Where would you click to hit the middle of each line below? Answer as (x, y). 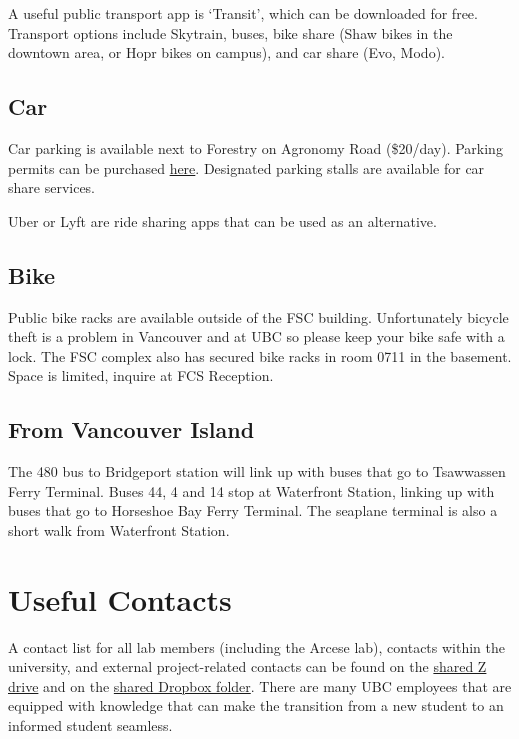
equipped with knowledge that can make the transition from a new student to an (256, 705)
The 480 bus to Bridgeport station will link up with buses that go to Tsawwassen (257, 471)
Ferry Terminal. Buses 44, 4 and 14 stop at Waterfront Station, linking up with (251, 490)
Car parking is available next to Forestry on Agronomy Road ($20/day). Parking (255, 147)
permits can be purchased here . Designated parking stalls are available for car (246, 167)
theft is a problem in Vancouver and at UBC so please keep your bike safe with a (256, 336)
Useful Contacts (120, 598)
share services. (52, 187)
